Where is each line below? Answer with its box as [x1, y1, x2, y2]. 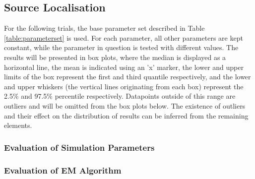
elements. [4, 120, 32, 130]
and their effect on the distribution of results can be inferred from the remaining [4, 110, 249, 120]
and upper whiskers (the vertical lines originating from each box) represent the [4, 81, 244, 91]
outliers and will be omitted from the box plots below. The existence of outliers [4, 100, 246, 111]
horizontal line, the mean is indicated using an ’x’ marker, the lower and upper [4, 61, 244, 72]
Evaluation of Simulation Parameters [4, 141, 155, 153]
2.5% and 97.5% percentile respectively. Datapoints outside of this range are [4, 91, 236, 101]
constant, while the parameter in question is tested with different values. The [4, 42, 239, 53]
